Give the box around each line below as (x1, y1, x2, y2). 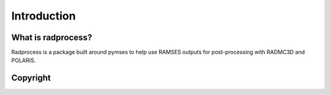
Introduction (11, 9, 76, 23)
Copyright (11, 73, 51, 83)
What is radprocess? (11, 32, 93, 43)
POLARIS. (11, 57, 36, 64)
